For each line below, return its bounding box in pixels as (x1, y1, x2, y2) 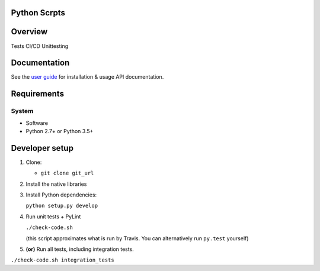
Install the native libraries (25, 180, 87, 188)
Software (25, 119, 49, 127)
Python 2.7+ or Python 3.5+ (25, 127, 94, 134)
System (11, 107, 34, 115)
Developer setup (11, 143, 74, 153)
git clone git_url (40, 170, 94, 177)
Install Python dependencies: (25, 191, 97, 198)
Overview (11, 27, 48, 37)
